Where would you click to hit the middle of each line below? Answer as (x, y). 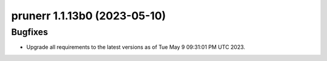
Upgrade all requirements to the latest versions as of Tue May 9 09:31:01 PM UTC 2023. (136, 47)
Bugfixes (30, 32)
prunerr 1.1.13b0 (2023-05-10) (89, 16)
